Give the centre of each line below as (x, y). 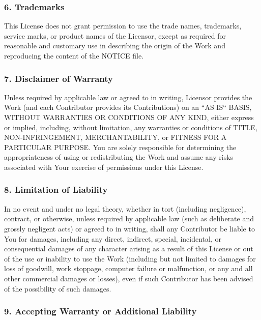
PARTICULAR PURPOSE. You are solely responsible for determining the (120, 147)
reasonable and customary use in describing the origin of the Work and (115, 46)
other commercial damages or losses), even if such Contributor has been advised (129, 278)
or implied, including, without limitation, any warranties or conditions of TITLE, (131, 127)
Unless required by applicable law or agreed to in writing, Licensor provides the (128, 97)
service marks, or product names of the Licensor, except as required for (115, 35)
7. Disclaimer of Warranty (59, 78)
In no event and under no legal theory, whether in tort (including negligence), (125, 208)
